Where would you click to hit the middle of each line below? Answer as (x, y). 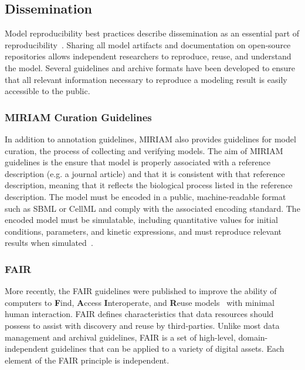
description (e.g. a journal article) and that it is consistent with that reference (145, 173)
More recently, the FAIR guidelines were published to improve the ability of (141, 291)
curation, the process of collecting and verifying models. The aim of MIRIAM (144, 150)
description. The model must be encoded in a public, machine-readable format (145, 196)
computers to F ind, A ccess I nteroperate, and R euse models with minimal (140, 302)
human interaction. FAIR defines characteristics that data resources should (139, 314)
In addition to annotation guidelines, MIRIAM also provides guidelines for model (150, 139)
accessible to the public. (48, 91)
